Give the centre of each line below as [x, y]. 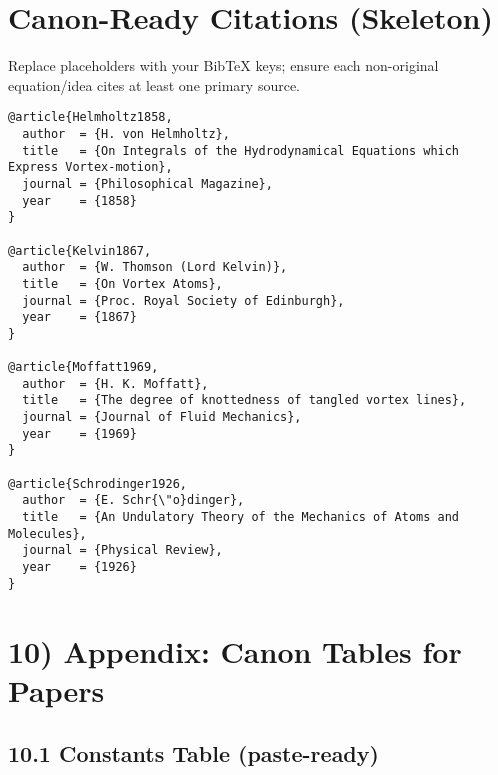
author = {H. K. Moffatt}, [115, 383]
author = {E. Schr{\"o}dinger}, [133, 500]
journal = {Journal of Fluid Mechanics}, [162, 417]
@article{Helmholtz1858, [90, 117]
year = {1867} [79, 317]
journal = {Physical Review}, [122, 550]
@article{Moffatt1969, [83, 367]
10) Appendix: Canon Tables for [235, 650]
